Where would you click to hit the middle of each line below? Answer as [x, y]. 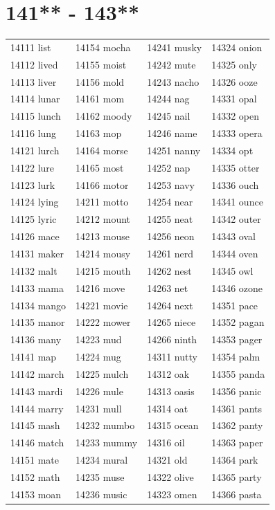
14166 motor [102, 184]
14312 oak [168, 373]
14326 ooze [234, 81]
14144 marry [37, 408]
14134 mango [38, 305]
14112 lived [34, 64]
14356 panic [237, 391]
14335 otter [236, 167]
